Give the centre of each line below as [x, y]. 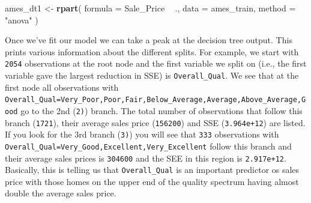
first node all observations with [62, 87]
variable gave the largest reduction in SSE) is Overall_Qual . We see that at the [152, 75]
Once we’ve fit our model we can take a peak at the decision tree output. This [149, 40]
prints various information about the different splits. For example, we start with [152, 51]
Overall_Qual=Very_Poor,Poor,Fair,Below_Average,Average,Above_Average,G [155, 100]
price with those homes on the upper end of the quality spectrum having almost [152, 181]
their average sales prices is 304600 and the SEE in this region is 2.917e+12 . [146, 158]
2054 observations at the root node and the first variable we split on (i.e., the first [156, 63]
